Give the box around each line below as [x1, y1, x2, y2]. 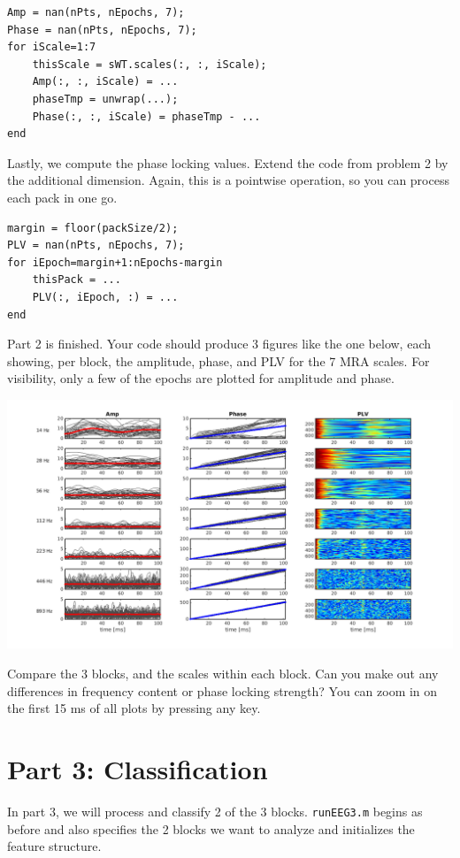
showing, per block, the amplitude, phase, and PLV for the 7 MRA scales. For [7, 351, 430, 370]
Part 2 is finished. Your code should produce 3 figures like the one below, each [7, 334, 431, 353]
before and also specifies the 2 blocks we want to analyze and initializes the [7, 819, 415, 838]
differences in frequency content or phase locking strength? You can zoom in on [7, 681, 438, 700]
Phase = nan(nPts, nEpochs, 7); [7, 23, 197, 36]
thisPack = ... [32, 273, 121, 287]
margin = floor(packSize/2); [7, 221, 179, 234]
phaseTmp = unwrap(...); [32, 92, 179, 105]
